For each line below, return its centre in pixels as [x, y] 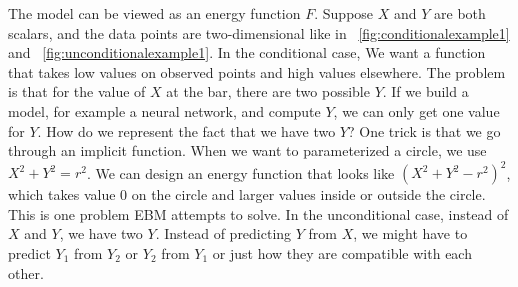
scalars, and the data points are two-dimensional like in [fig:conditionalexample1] [259, 32]
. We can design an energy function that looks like [240, 172]
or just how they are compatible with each [342, 253]
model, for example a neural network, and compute [164, 110]
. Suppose [344, 13]
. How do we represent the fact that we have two [186, 130]
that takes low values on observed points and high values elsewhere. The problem [257, 71]
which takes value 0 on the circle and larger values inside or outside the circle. [247, 194]
